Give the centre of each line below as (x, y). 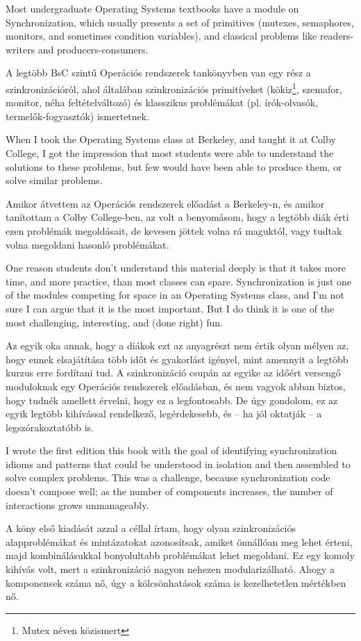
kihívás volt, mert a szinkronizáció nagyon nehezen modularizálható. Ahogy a (170, 569)
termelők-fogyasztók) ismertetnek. (78, 116)
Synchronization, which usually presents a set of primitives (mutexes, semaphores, (180, 22)
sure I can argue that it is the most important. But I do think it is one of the (170, 308)
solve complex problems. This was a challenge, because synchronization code (168, 477)
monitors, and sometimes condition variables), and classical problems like (161, 36)
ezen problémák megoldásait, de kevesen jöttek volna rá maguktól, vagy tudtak (174, 230)
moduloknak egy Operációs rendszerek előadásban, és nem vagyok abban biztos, (176, 386)
